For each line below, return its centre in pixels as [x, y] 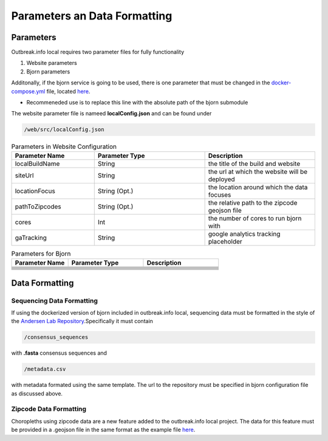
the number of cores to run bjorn [255, 218]
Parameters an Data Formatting [92, 16]
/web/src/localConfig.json [64, 130]
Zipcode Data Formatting [49, 409]
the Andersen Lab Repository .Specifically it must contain [82, 321]
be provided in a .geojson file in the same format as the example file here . [103, 430]
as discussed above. [37, 393]
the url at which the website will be [258, 171]
